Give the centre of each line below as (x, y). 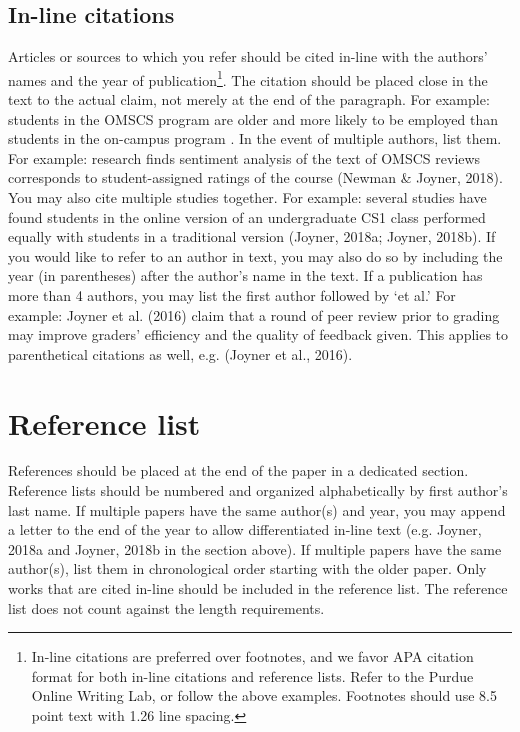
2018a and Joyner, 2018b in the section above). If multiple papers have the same (255, 548)
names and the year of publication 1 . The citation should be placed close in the (248, 78)
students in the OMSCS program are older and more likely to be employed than (253, 118)
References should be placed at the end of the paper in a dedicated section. (238, 470)
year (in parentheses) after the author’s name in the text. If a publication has (245, 275)
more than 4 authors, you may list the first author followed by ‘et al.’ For (232, 294)
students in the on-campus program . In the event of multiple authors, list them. (255, 138)
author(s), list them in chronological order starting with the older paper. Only (247, 568)
